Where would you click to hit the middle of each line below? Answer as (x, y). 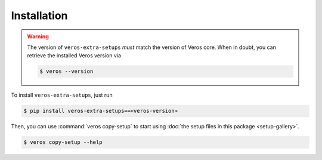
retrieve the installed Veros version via (74, 56)
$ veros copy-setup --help (63, 142)
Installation (39, 16)
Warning (38, 36)
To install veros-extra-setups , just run (62, 95)
